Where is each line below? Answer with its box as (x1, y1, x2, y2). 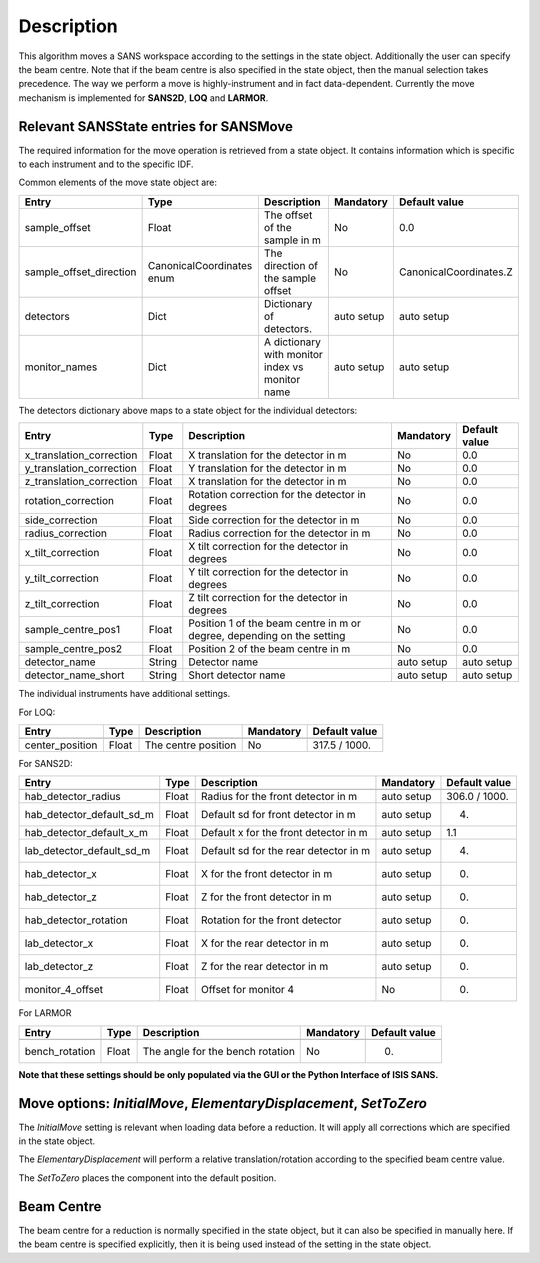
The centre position (144, 738, 237, 752)
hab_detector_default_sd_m (24, 808, 154, 822)
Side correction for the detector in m (188, 513, 360, 527)
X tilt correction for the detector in (188, 540, 349, 554)
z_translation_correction (24, 475, 138, 489)
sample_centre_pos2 (24, 642, 123, 656)
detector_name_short (24, 668, 125, 682)
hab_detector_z (24, 890, 97, 904)
